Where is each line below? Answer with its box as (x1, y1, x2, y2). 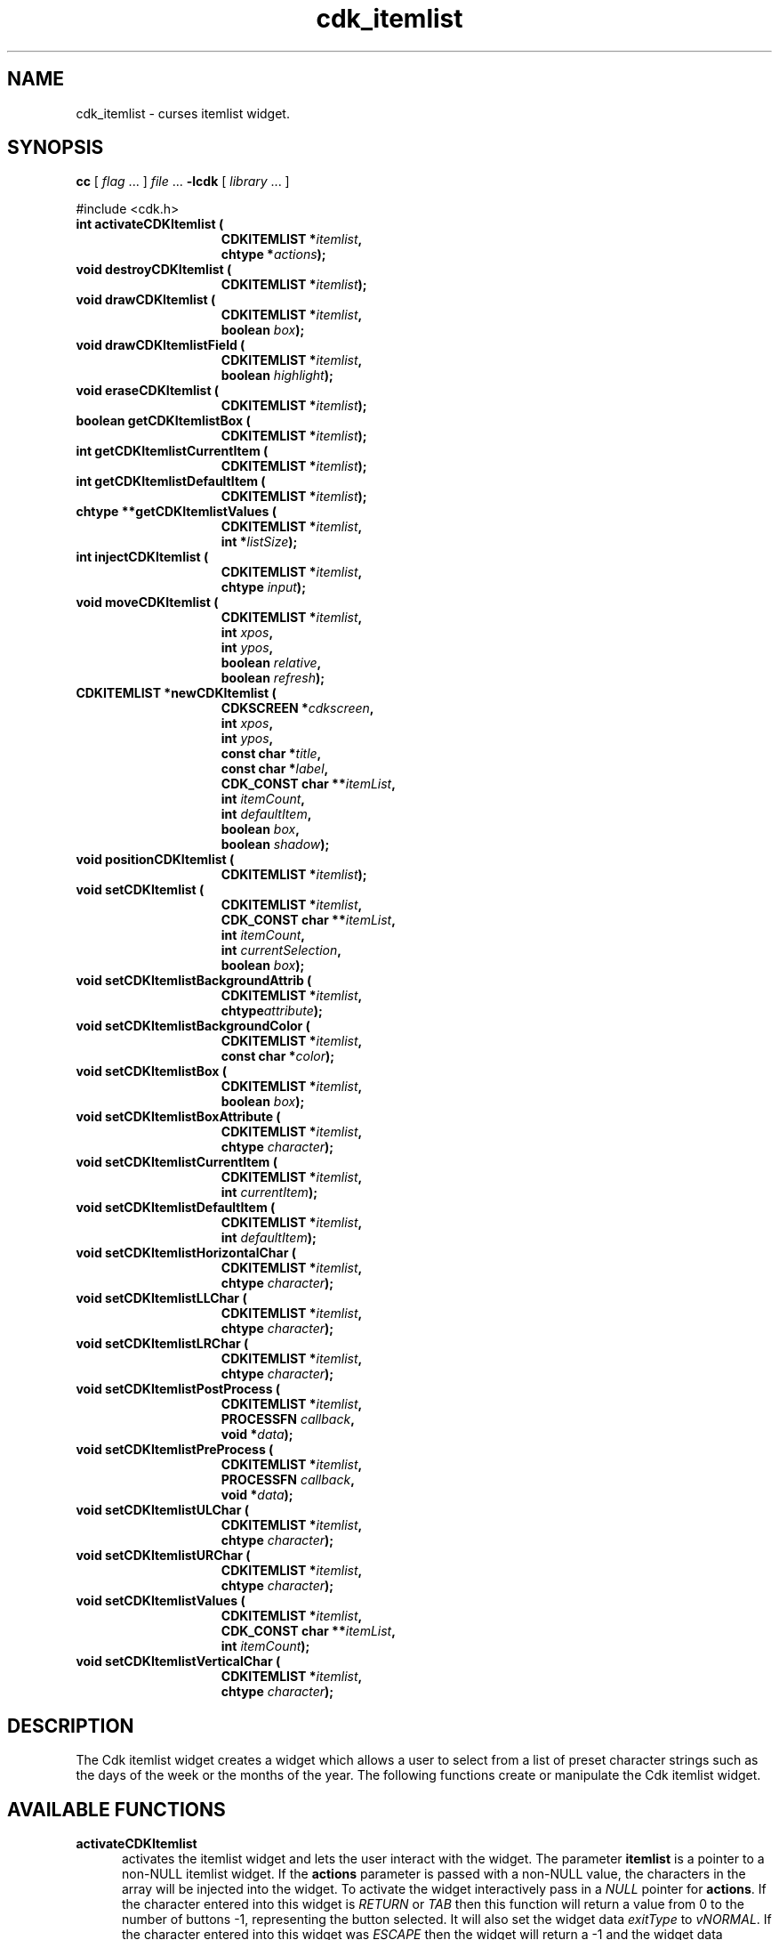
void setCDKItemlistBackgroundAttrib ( (76, 973, 312, 989)
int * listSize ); (221, 534, 298, 550)
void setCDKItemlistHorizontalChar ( (76, 1245, 296, 1261)
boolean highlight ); (221, 368, 333, 384)
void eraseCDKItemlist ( (76, 383, 220, 399)
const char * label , (221, 761, 329, 777)
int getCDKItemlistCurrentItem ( (76, 443, 269, 459)
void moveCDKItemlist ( (76, 594, 219, 610)
